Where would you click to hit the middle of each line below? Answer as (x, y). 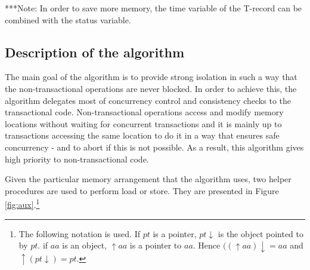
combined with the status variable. (68, 19)
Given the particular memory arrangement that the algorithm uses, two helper (148, 179)
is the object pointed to (261, 233)
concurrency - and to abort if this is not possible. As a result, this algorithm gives (154, 147)
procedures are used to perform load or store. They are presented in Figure (142, 190)
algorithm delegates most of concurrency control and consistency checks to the (148, 100)
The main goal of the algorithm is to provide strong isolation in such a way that (151, 77)
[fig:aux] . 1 (22, 203)
